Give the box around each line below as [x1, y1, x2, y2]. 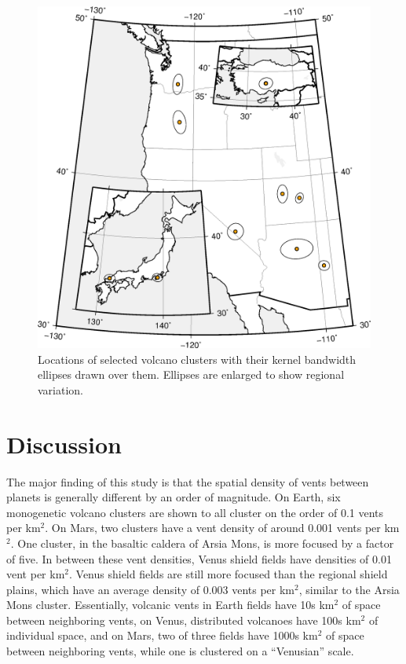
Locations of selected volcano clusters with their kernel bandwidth [38, 350, 357, 367]
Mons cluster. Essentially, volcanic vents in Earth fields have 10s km [6, 596, 335, 613]
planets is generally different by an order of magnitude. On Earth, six [6, 489, 341, 505]
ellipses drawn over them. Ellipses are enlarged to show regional [38, 366, 345, 383]
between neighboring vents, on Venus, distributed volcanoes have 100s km [6, 611, 361, 628]
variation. [38, 381, 84, 398]
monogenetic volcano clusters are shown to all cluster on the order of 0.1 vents [6, 504, 384, 520]
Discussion [6, 427, 122, 460]
